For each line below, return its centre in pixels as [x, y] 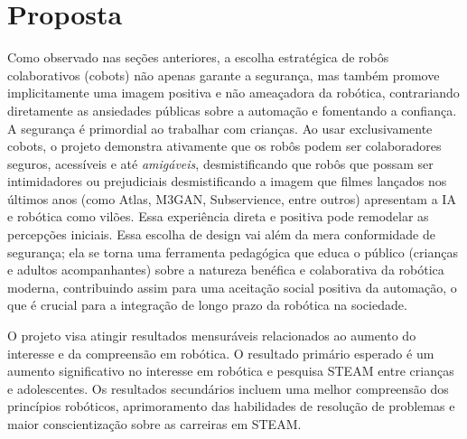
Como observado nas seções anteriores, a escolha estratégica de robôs [198, 57]
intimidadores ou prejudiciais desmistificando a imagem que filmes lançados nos [227, 181]
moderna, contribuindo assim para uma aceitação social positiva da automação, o [232, 287]
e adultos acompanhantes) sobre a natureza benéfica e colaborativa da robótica [226, 270]
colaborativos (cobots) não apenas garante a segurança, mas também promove [224, 75]
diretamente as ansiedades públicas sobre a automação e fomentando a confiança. [232, 110]
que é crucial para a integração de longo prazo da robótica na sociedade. [207, 305]
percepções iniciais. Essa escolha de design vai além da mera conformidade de [221, 234]
